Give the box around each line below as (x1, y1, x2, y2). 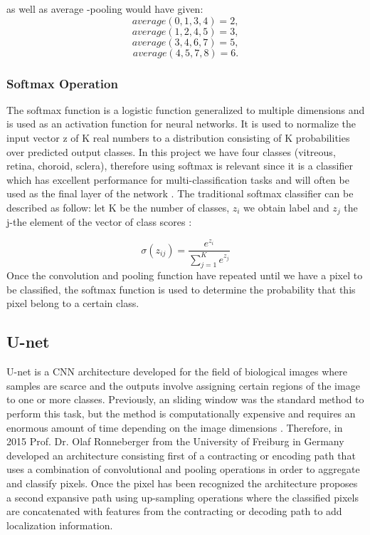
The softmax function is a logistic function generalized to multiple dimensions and (6, 102, 365, 117)
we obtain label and (243, 199, 329, 214)
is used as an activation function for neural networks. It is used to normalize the (6, 116, 356, 131)
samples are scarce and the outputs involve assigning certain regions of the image (6, 378, 360, 393)
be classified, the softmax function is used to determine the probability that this (6, 281, 356, 296)
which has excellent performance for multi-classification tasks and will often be (6, 172, 349, 187)
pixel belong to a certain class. (6, 296, 139, 311)
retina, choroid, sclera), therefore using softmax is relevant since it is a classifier (6, 158, 353, 173)
